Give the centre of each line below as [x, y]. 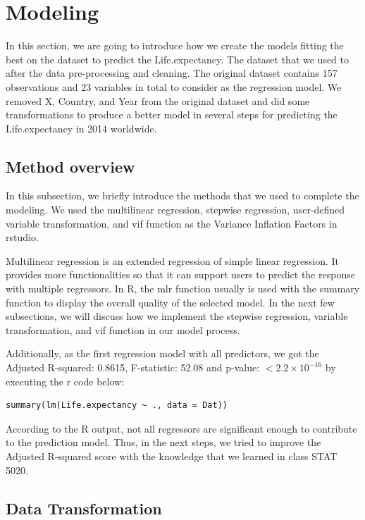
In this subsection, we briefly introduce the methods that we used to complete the [182, 196]
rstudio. [22, 237]
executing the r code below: [65, 381]
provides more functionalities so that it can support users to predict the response [180, 274]
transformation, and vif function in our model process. [123, 329]
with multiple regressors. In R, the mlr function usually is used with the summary [183, 289]
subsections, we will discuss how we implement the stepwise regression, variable [177, 316]
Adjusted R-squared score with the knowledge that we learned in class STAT [172, 456]
